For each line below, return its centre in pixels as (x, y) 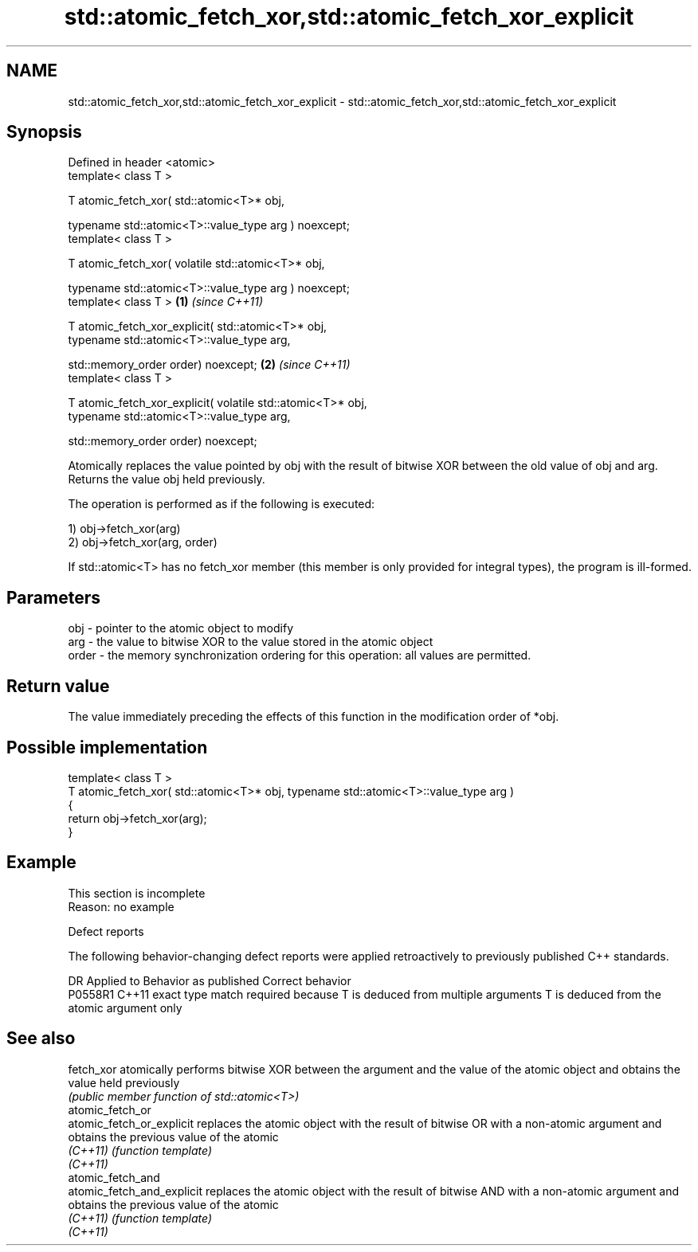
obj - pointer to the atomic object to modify (181, 628)
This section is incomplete (137, 893)
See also (41, 1039)
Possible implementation (107, 747)
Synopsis (44, 132)
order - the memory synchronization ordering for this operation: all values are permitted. (300, 655)
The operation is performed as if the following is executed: (222, 504)
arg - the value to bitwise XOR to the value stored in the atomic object (251, 642)
